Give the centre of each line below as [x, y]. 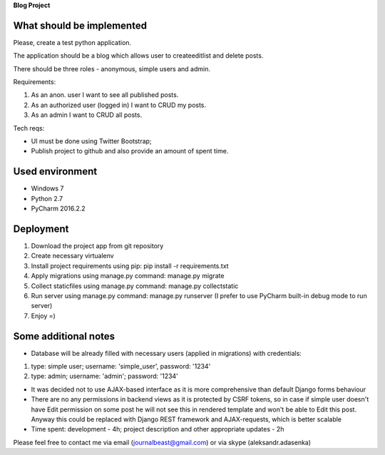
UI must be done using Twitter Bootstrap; [92, 141]
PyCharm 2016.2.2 [58, 209]
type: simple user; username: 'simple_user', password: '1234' [121, 367]
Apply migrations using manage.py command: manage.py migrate [128, 276]
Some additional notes [64, 336]
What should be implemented [80, 25]
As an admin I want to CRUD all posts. [87, 115]
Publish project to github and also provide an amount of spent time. [130, 151]
